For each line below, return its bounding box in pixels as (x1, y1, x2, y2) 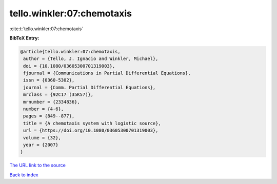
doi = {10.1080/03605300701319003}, (23, 63, 115, 69)
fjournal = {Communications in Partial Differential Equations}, (23, 70, 191, 76)
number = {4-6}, (23, 106, 64, 112)
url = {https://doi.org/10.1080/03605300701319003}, (23, 128, 159, 133)
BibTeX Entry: (9, 35, 39, 41)
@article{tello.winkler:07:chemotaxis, (20, 49, 121, 54)
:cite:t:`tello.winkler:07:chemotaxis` (9, 26, 84, 32)
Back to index (9, 172, 38, 178)
